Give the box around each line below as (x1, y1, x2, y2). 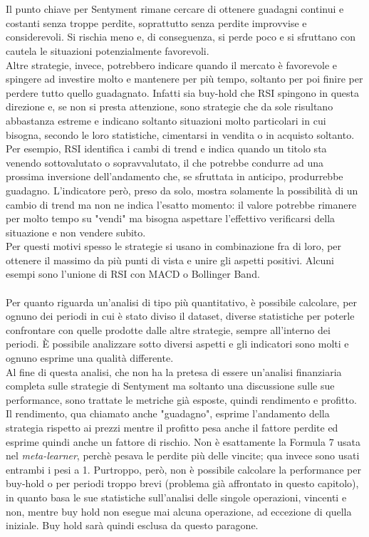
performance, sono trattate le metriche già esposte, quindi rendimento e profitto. (6, 392, 357, 407)
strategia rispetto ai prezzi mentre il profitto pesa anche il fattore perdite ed (6, 420, 338, 434)
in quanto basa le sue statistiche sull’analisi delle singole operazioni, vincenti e (6, 489, 347, 504)
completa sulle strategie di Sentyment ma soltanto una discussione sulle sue (6, 378, 335, 393)
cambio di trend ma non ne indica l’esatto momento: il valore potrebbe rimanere (6, 197, 357, 212)
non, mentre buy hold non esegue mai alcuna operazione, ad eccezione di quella (6, 504, 352, 518)
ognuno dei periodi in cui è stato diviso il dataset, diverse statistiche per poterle (6, 308, 355, 323)
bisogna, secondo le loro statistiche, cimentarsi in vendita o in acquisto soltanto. (6, 127, 355, 142)
